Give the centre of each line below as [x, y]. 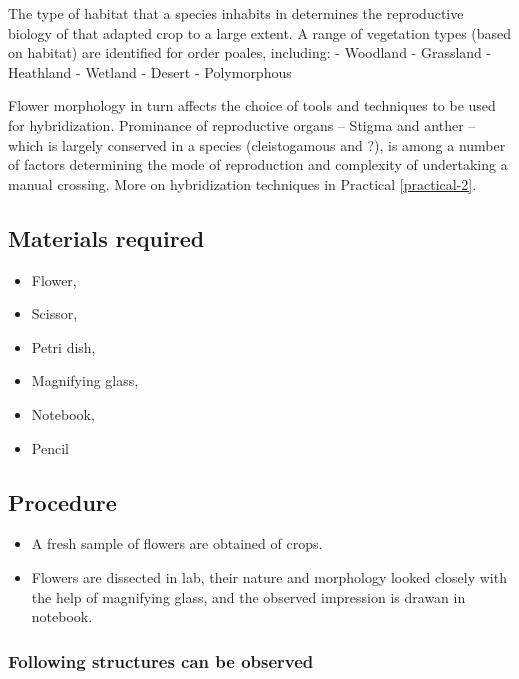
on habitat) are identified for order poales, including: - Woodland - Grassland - [250, 52]
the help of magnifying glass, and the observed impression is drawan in [248, 596]
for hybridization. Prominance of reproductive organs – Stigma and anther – [242, 124]
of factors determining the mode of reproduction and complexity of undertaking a [258, 164]
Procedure [62, 501]
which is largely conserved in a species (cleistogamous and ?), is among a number [257, 144]
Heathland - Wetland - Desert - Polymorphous [150, 71]
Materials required [106, 237]
